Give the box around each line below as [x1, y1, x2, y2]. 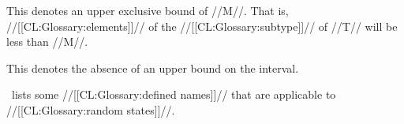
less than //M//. [6, 33, 88, 50]
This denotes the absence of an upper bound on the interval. [6, 59, 299, 76]
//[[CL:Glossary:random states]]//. [6, 101, 175, 118]
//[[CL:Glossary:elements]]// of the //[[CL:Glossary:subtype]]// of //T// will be [6, 17, 398, 34]
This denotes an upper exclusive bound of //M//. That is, [6, 2, 289, 18]
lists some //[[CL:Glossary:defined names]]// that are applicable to [11, 86, 336, 103]
